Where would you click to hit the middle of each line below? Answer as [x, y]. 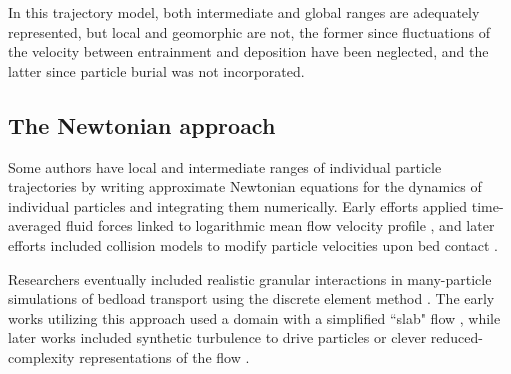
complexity [41, 356]
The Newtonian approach [142, 124]
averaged [35, 225]
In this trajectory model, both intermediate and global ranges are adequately [244, 12]
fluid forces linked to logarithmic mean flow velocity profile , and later [280, 225]
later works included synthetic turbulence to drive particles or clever [217, 337]
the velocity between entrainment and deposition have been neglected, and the [248, 51]
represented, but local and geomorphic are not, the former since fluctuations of [249, 31]
